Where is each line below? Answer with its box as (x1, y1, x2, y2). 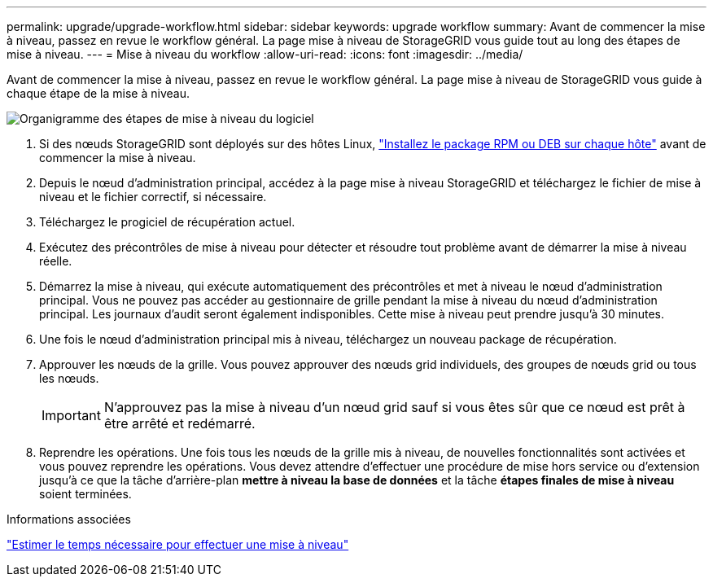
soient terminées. (39, 487, 132, 501)
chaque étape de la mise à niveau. (7, 86, 190, 100)
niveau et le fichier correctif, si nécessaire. (39, 190, 267, 204)
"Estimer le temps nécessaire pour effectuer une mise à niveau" (7, 537, 349, 551)
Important (42, 407, 101, 423)
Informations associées (7, 512, 131, 526)
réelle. (39, 254, 72, 268)
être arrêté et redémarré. (103, 415, 256, 432)
